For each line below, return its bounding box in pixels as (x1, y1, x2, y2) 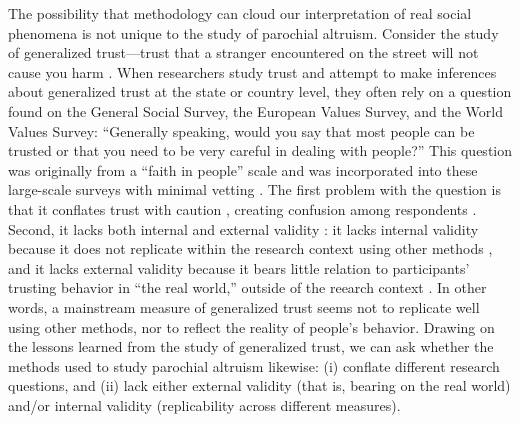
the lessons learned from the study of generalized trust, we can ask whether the (8, 336, 494, 357)
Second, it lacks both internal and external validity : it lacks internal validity (8, 218, 479, 239)
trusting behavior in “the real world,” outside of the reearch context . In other (8, 277, 487, 298)
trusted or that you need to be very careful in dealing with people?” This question (8, 140, 513, 161)
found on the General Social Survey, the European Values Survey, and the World (8, 100, 503, 121)
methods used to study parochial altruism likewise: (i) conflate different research (8, 355, 500, 376)
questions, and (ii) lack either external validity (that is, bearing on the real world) (8, 375, 511, 396)
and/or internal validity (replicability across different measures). (8, 394, 401, 415)
